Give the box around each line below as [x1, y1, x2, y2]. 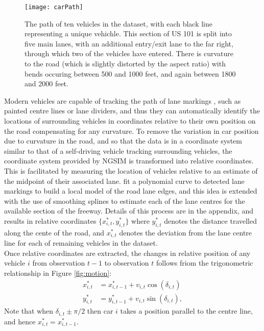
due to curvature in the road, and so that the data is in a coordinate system [4, 135, 242, 146]
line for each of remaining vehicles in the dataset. [4, 238, 158, 248]
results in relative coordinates [4, 215, 97, 226]
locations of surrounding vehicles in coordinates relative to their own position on [4, 115, 256, 126]
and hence [4, 316, 36, 326]
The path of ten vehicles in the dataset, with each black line [25, 18, 213, 29]
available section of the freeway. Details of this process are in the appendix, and [4, 205, 253, 216]
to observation [104, 257, 149, 268]
